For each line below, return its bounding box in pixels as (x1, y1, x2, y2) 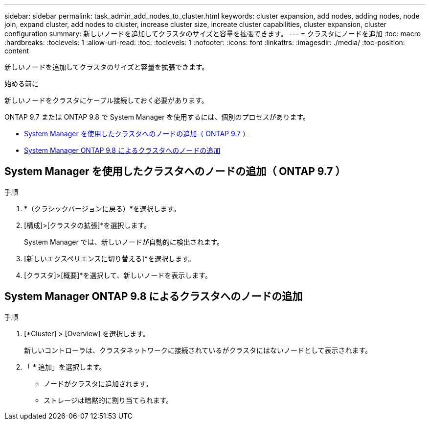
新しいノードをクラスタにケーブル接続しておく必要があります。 (4, 96, 208, 104)
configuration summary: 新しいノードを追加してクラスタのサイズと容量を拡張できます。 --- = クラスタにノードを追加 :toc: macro (4, 29, 421, 38)
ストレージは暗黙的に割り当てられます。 (44, 396, 173, 404)
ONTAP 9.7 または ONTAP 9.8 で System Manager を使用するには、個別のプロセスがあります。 (4, 113, 310, 121)
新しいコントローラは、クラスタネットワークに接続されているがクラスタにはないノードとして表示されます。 (24, 346, 372, 354)
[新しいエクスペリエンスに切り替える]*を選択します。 (24, 254, 195, 263)
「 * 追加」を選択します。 (24, 362, 106, 371)
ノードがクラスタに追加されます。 (44, 379, 153, 388)
